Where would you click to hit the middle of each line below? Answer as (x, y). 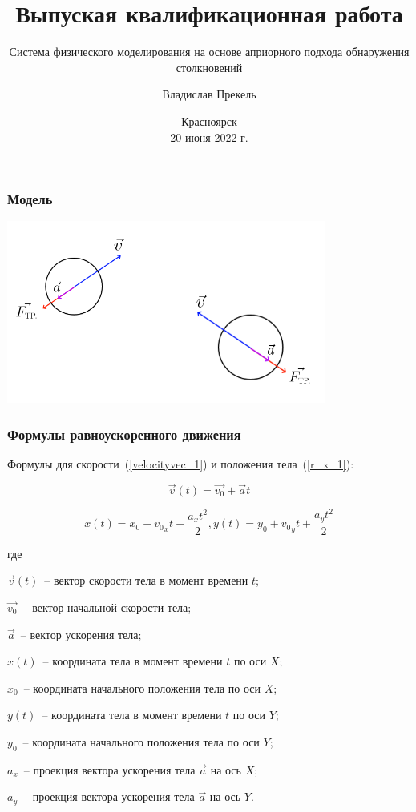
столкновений (209, 67)
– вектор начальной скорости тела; (107, 607)
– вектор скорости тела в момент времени (146, 580)
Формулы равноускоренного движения (124, 434)
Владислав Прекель (209, 94)
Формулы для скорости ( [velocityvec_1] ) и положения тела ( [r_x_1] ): (181, 463)
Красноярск (209, 121)
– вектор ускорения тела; (81, 634)
